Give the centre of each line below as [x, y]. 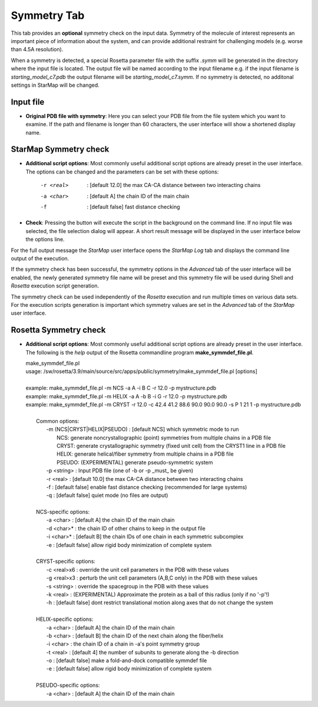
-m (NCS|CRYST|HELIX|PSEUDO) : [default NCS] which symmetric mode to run [143, 429]
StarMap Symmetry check [60, 150]
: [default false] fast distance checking [133, 207]
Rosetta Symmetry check [58, 330]
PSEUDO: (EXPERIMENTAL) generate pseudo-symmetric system [135, 462]
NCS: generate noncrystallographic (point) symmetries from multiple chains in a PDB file [164, 437]
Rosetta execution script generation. [55, 286]
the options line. [45, 240]
